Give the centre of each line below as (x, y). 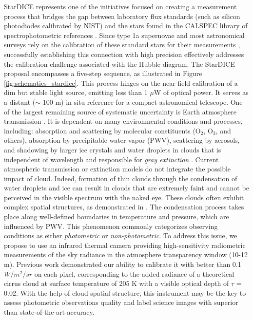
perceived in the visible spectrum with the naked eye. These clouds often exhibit (124, 197)
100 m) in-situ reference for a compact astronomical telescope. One (143, 102)
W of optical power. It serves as (201, 92)
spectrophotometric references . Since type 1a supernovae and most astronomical (124, 35)
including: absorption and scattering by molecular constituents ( (100, 130)
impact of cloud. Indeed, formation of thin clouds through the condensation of (121, 178)
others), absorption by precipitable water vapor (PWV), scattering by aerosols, (122, 140)
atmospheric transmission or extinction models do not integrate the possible (117, 169)
